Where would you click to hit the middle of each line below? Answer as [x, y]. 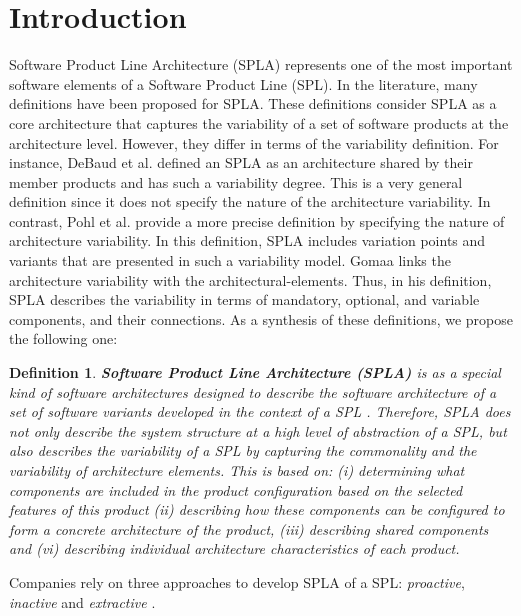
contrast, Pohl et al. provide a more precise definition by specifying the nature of [257, 220]
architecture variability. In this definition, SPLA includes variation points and [247, 240]
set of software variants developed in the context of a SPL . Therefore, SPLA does [260, 411]
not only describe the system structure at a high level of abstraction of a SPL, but [258, 430]
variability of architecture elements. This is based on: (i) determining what [237, 470]
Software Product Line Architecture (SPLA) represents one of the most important [261, 64]
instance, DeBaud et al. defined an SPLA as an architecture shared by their [241, 162]
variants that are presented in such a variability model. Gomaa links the [230, 260]
